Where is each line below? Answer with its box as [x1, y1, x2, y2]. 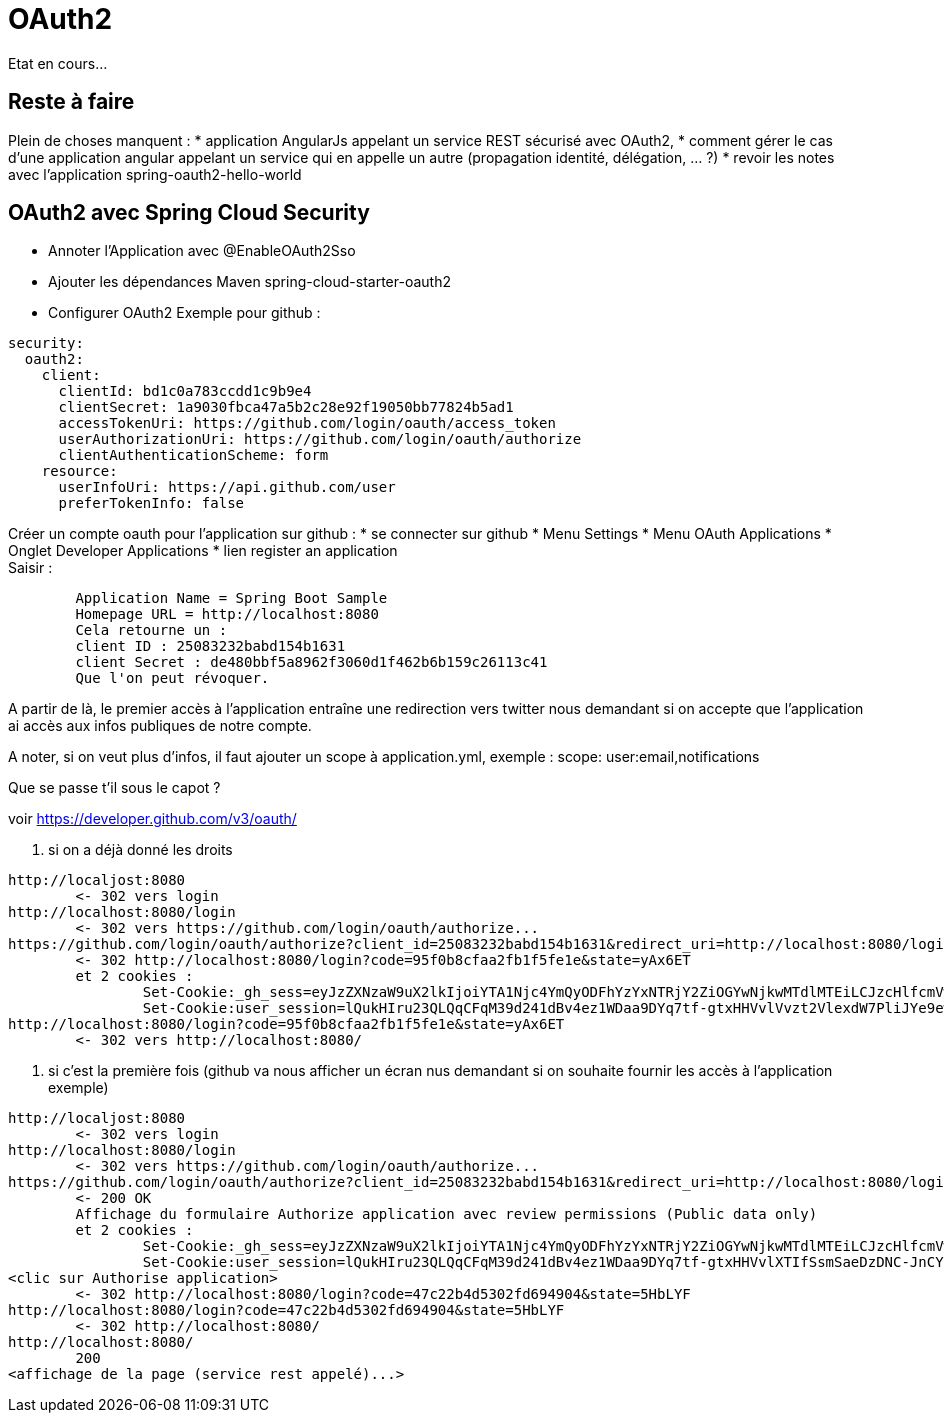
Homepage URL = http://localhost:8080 [75, 606, 379, 623]
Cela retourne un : [75, 622, 228, 639]
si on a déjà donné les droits [48, 841, 233, 859]
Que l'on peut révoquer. [75, 670, 270, 687]
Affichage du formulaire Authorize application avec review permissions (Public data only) [75, 1206, 818, 1223]
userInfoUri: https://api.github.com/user [58, 479, 396, 496]
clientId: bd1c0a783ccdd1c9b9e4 [58, 383, 312, 400]
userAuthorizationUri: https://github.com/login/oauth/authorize [58, 431, 582, 448]
